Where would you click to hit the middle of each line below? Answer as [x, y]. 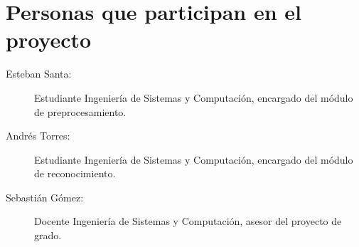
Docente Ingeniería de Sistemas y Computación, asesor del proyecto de [188, 221]
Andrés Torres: [38, 136]
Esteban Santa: [39, 74]
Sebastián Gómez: [45, 197]
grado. [48, 235]
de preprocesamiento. [80, 111]
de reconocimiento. [75, 173]
